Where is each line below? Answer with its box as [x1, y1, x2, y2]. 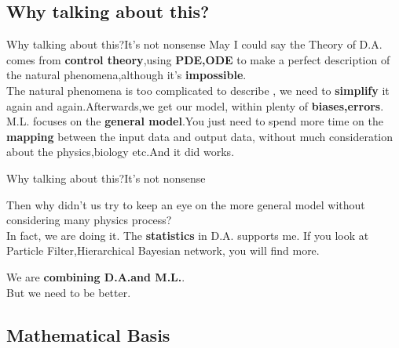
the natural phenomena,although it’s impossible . [6, 67, 247, 83]
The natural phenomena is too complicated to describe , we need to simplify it [6, 82, 390, 98]
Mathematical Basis [6, 322, 170, 346]
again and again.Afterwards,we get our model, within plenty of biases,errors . [6, 97, 384, 114]
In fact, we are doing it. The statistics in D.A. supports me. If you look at [6, 227, 369, 243]
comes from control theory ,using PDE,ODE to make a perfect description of [6, 51, 390, 67]
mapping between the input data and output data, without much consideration [6, 128, 394, 144]
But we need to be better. [6, 284, 131, 300]
